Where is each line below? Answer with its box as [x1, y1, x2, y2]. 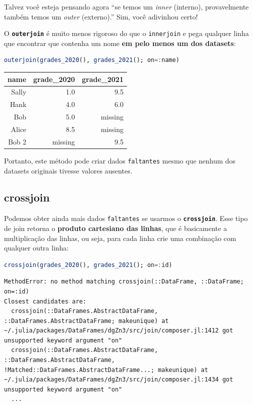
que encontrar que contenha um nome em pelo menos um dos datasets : [4, 37, 236, 48]
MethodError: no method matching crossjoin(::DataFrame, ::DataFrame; [4, 278, 244, 285]
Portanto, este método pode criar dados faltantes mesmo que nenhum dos [4, 155, 235, 165]
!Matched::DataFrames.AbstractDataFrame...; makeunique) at [4, 366, 208, 373]
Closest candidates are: [4, 297, 86, 305]
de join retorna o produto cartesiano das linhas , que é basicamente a [4, 222, 227, 233]
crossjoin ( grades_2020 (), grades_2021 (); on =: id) [4, 261, 172, 268]
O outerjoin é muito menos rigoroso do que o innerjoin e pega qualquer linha [4, 28, 249, 38]
